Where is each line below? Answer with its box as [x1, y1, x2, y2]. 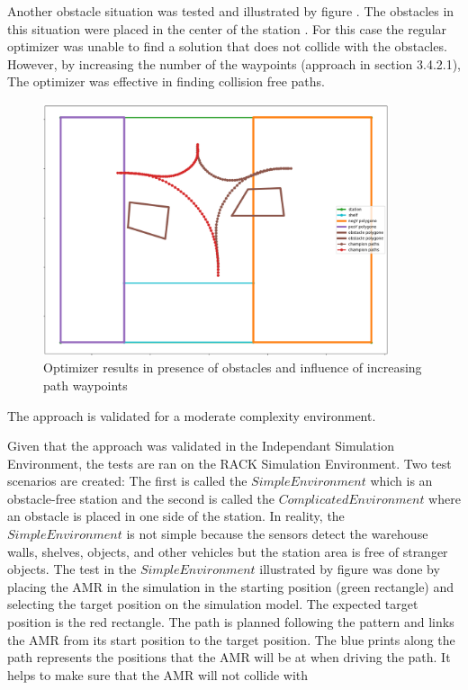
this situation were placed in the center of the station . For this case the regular [7, 19, 447, 38]
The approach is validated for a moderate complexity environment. [7, 406, 376, 425]
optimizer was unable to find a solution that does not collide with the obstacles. [7, 37, 447, 56]
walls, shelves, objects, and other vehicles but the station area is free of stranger [7, 542, 448, 560]
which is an [370, 471, 433, 490]
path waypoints [43, 375, 128, 394]
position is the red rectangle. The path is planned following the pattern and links [7, 613, 454, 632]
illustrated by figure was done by [259, 560, 440, 578]
